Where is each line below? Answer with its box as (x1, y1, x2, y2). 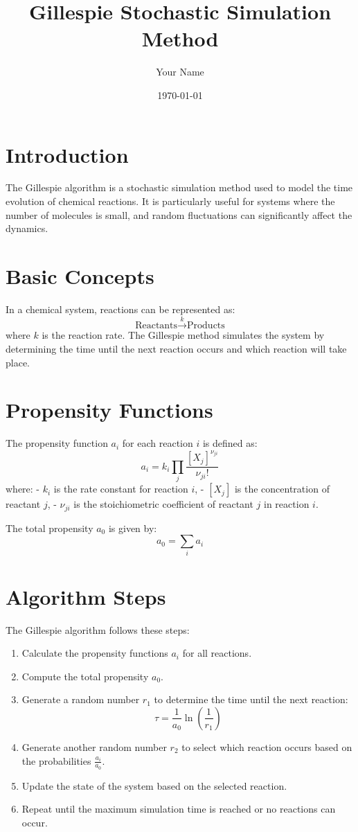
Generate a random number (21, 692, 140, 707)
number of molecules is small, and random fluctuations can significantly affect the (6, 207, 352, 222)
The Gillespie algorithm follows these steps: (6, 622, 190, 637)
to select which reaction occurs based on (181, 739, 352, 754)
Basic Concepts (6, 262, 154, 290)
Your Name (156, 64, 204, 79)
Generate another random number (21, 739, 167, 754)
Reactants (135, 321, 178, 331)
